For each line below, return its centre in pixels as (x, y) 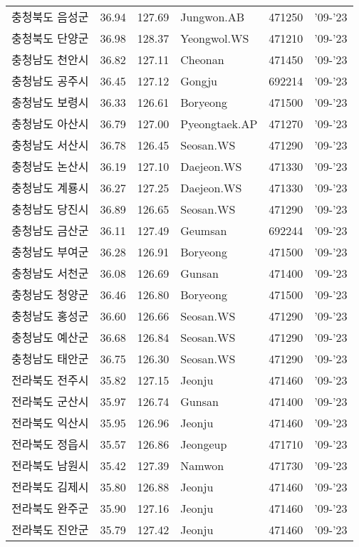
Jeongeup (204, 444)
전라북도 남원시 (50, 465)
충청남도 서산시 (50, 145)
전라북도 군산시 (50, 401)
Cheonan (202, 59)
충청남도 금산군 (50, 230)
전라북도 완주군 (50, 508)
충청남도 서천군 (50, 273)
